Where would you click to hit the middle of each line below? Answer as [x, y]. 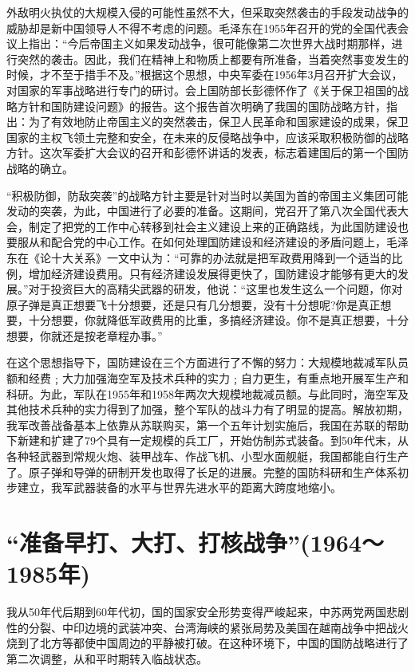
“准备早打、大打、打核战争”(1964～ [195, 542]
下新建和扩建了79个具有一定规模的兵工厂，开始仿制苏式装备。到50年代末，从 [207, 440]
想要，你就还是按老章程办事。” [85, 335]
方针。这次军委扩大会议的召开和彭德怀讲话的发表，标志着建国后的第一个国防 [207, 153]
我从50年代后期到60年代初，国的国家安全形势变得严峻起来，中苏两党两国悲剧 [207, 612]
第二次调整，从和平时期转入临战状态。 [107, 658]
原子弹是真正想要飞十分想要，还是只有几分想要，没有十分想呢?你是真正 [194, 304]
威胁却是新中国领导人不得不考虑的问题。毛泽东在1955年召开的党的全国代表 [202, 28]
